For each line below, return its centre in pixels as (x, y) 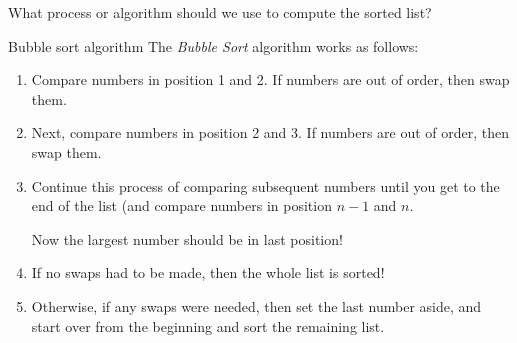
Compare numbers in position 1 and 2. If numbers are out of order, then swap (270, 79)
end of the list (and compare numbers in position (181, 205)
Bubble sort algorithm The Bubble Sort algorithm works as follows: (213, 45)
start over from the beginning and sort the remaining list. (208, 325)
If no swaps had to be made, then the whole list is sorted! (208, 272)
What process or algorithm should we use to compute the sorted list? (220, 12)
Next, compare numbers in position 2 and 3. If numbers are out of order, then (270, 132)
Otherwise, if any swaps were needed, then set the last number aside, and (256, 305)
